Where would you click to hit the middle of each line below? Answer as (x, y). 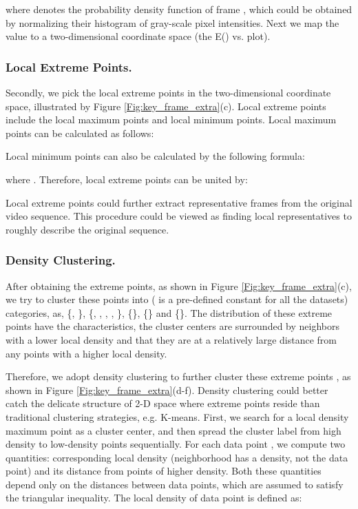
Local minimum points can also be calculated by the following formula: (155, 156)
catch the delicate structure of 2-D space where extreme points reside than (163, 403)
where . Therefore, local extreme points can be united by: (127, 179)
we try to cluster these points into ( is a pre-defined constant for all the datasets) (177, 299)
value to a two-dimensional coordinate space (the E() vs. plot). (138, 36)
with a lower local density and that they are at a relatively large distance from (171, 339)
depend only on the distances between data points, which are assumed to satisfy (175, 484)
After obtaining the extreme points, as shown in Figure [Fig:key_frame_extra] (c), (179, 285)
